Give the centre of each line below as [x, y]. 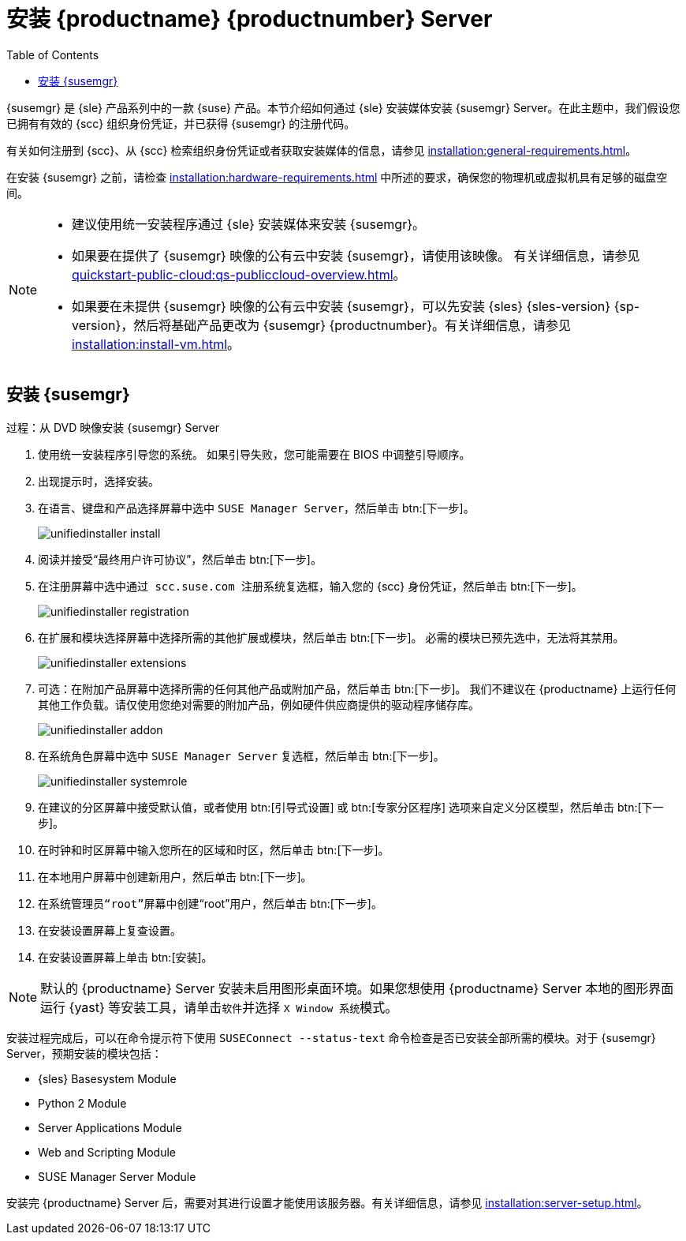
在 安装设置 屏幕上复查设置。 [110, 930]
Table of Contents [53, 54]
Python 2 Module [82, 1103]
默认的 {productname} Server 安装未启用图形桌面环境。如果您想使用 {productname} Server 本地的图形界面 [357, 988]
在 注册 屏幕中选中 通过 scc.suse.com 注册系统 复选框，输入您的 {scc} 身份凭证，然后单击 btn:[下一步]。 [310, 586]
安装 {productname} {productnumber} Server [250, 19]
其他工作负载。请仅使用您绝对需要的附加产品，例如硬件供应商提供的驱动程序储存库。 [259, 704]
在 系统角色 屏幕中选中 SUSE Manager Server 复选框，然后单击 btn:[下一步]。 [241, 755]
